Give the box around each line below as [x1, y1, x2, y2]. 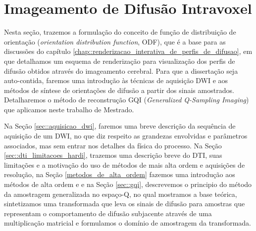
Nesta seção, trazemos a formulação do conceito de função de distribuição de [4, 27, 236, 37]
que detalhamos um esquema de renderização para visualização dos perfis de [4, 55, 235, 66]
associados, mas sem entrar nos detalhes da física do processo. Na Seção [4, 140, 222, 150]
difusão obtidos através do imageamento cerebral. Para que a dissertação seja [4, 65, 238, 76]
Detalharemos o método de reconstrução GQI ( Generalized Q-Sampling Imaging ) [4, 94, 249, 105]
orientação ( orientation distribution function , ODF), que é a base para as [4, 36, 226, 46]
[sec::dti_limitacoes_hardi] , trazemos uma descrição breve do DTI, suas [4, 150, 222, 160]
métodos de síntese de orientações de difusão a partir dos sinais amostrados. [4, 85, 234, 95]
